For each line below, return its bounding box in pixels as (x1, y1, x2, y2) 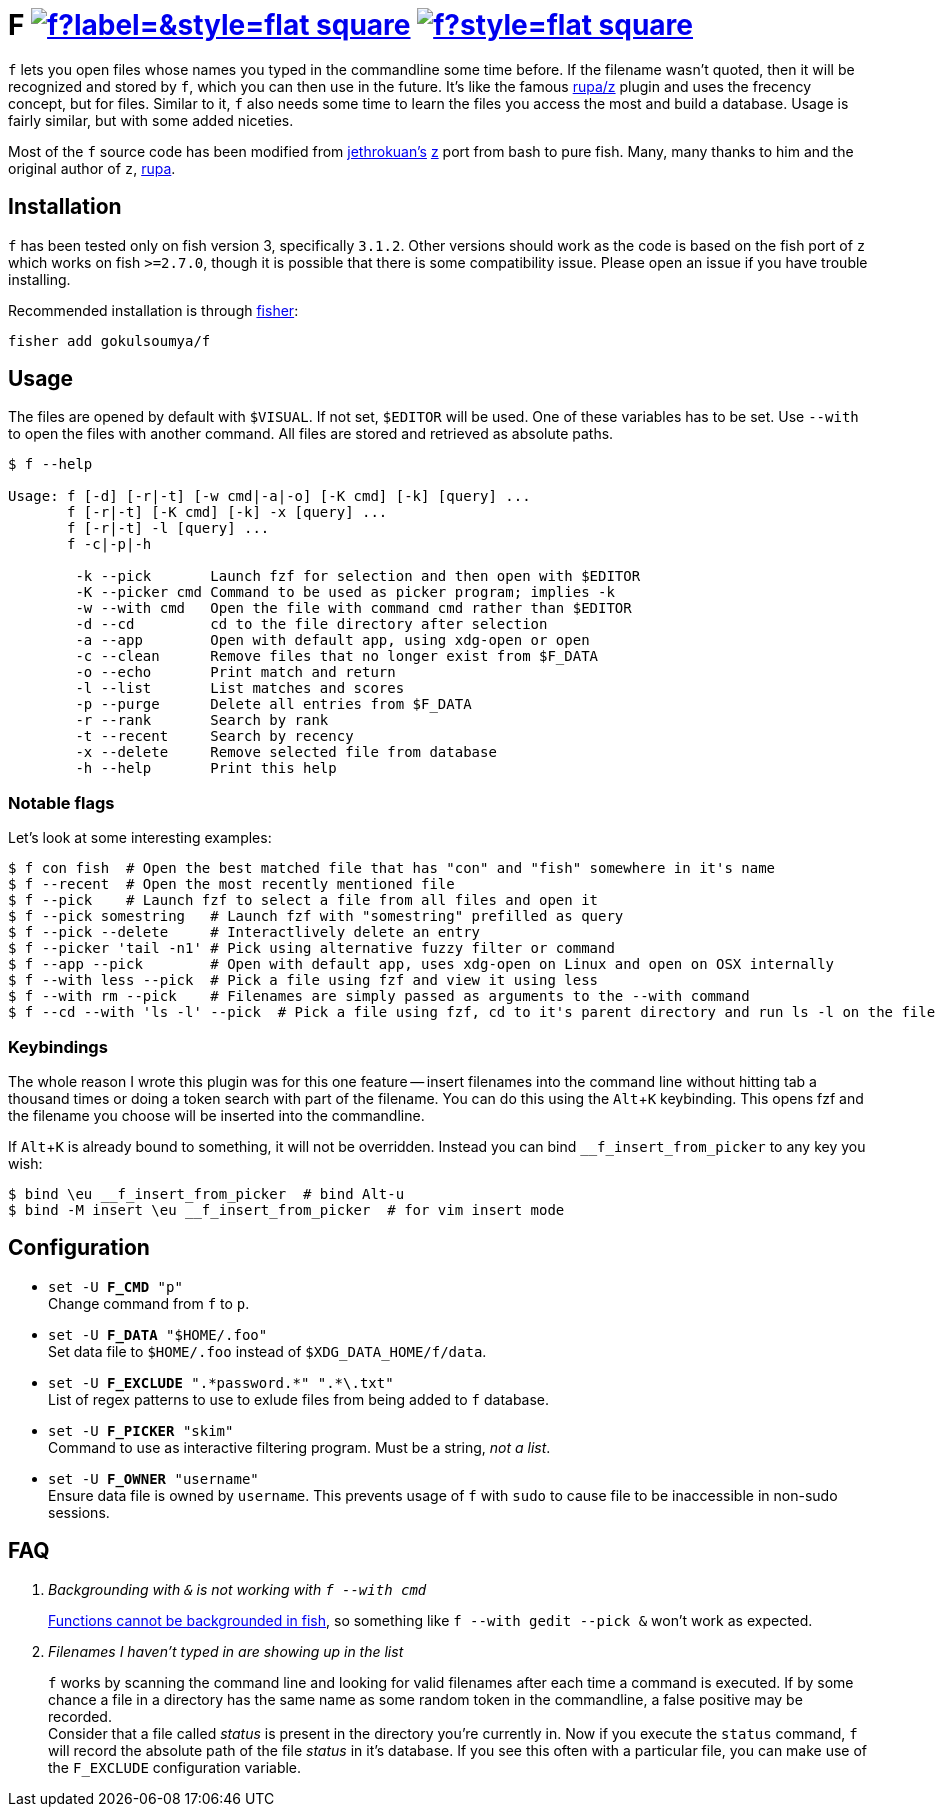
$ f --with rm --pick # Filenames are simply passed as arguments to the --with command (8, 988, 750, 1005)
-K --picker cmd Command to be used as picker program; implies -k (75, 584, 615, 601)
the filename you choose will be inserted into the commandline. (8, 1106, 425, 1124)
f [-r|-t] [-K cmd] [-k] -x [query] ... (67, 504, 388, 521)
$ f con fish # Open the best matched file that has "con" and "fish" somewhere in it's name (8, 860, 776, 877)
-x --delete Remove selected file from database (75, 744, 497, 761)
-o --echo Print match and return (75, 664, 396, 681)
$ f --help (8, 456, 93, 473)
